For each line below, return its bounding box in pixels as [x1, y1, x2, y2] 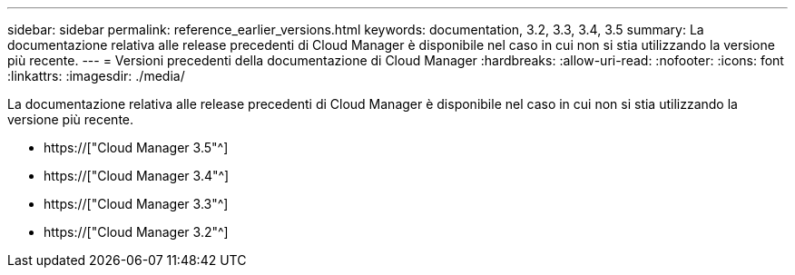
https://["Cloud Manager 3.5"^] [44, 140, 229, 155]
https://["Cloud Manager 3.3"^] [44, 196, 229, 211]
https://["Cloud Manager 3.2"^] [44, 224, 229, 240]
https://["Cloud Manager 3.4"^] [44, 168, 230, 183]
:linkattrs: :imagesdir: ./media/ [7, 68, 185, 83]
